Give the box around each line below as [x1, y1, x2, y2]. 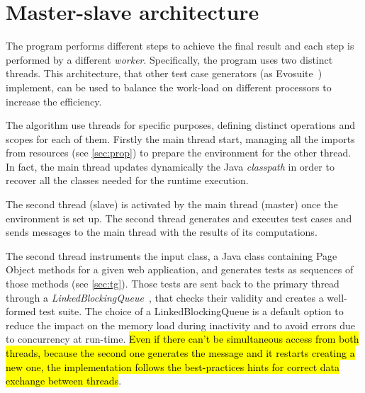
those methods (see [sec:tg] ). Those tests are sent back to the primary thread [6, 276, 339, 291]
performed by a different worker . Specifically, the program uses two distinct [6, 52, 333, 67]
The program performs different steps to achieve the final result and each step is [6, 38, 354, 53]
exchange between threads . [6, 373, 122, 388]
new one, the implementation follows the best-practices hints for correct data [6, 359, 339, 374]
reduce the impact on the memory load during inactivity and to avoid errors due [6, 317, 356, 332]
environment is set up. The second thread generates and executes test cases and [6, 210, 352, 225]
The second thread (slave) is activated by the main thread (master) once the [6, 197, 338, 212]
